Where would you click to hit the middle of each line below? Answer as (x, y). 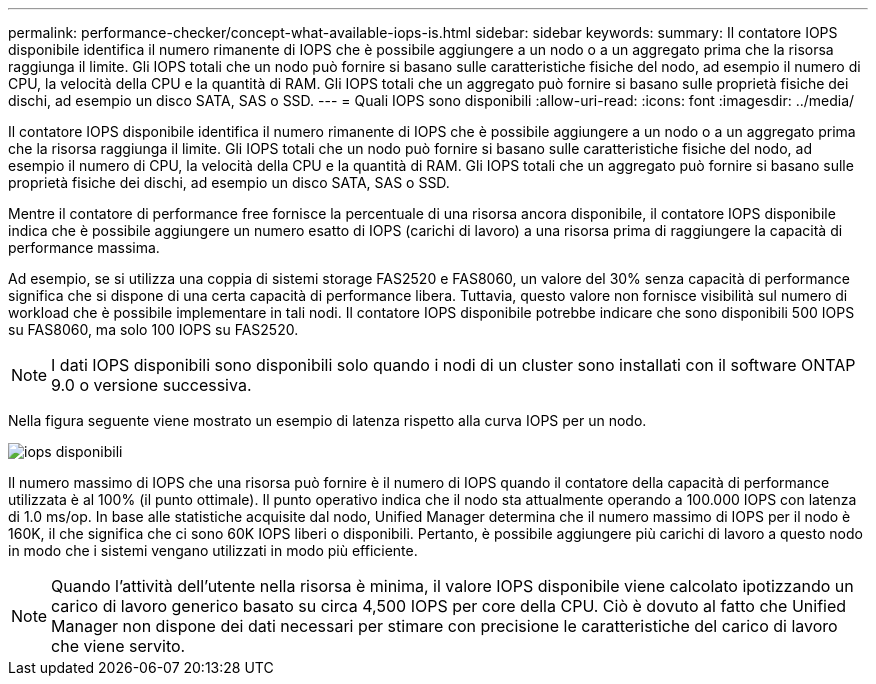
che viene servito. (118, 646)
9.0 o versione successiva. (151, 385)
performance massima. (84, 247)
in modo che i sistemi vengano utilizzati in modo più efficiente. (213, 550)
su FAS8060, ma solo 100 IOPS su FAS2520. (153, 329)
